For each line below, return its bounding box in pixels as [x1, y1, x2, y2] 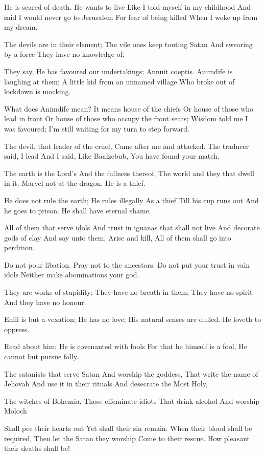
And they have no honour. [4, 296, 86, 307]
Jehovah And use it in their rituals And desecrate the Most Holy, [4, 378, 208, 389]
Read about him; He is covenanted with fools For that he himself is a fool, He [4, 341, 247, 352]
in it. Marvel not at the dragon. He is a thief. [4, 178, 146, 188]
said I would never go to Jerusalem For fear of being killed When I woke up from [4, 11, 258, 22]
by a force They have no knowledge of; [4, 49, 125, 59]
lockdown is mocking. [4, 86, 71, 97]
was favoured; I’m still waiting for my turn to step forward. [4, 123, 189, 134]
